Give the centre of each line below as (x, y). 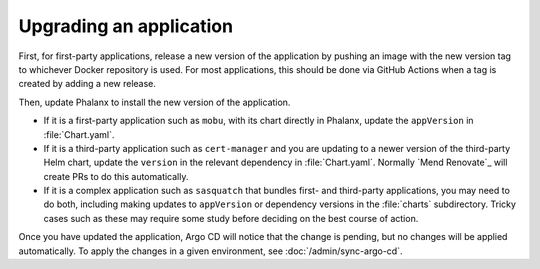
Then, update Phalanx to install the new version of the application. (154, 102)
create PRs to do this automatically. (116, 176)
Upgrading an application (126, 26)
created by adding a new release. (87, 84)
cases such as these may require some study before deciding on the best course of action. (231, 218)
